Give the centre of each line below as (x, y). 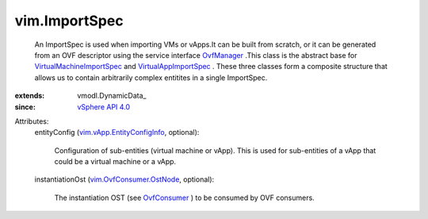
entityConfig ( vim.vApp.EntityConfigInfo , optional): (117, 133)
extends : (30, 96)
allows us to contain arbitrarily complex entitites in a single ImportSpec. (151, 77)
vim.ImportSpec (69, 21)
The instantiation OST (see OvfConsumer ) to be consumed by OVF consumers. (184, 198)
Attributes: (32, 121)
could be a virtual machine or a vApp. (115, 162)
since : (25, 106)
